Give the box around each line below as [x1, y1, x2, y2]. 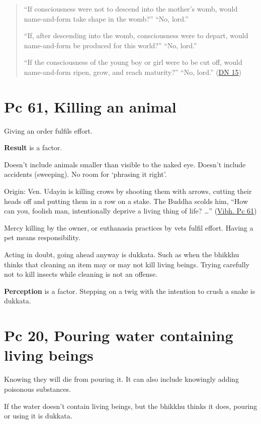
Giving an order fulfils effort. [4, 125, 93, 136]
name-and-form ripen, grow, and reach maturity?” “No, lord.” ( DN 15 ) [24, 66, 241, 77]
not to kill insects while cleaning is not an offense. [4, 269, 158, 279]
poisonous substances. [4, 383, 71, 394]
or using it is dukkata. [4, 410, 72, 421]
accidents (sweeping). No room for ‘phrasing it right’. [4, 169, 167, 179]
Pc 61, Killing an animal [4, 96, 177, 117]
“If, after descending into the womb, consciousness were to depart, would [24, 30, 248, 41]
